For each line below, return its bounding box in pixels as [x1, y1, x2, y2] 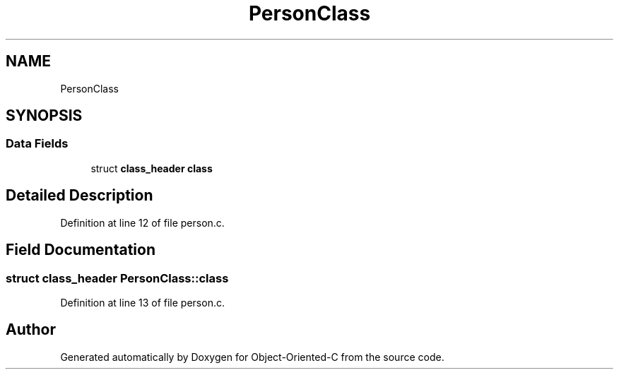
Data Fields [6, 136, 69, 151]
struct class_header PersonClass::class [6, 270, 229, 285]
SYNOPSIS [6, 107, 83, 125]
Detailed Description [6, 186, 153, 205]
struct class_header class [90, 162, 213, 174]
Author [6, 321, 56, 339]
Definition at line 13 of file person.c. [60, 296, 225, 309]
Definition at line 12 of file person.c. [60, 216, 225, 229]
